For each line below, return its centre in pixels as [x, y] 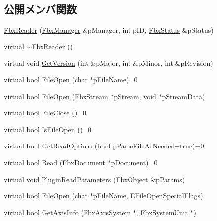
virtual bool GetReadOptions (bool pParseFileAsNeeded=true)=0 [104, 146]
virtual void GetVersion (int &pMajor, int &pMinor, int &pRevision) [108, 63]
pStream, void [135, 96]
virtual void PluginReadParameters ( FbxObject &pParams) [95, 179]
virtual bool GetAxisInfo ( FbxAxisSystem [67, 212]
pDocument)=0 [134, 162]
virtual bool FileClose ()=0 [45, 113]
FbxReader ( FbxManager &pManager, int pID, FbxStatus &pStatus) [109, 30]
